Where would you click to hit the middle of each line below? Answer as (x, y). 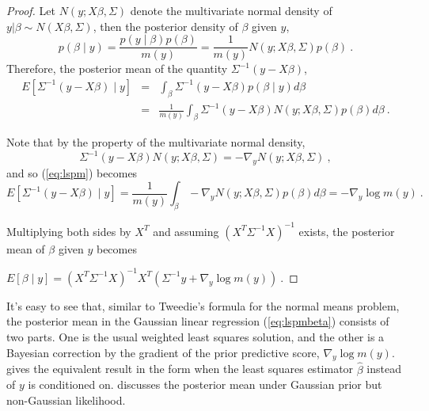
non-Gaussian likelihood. (66, 400)
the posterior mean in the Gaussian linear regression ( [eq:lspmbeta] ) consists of (198, 321)
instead (384, 369)
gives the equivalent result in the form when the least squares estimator (180, 369)
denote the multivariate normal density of (231, 10)
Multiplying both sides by (69, 231)
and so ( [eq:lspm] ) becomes (72, 172)
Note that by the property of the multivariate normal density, (156, 142)
